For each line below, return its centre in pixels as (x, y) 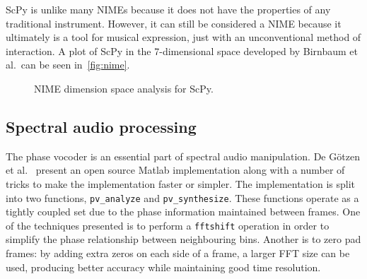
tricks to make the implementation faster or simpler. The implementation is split (181, 183)
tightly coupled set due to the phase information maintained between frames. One (183, 212)
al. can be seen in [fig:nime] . (68, 65)
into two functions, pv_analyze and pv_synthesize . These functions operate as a (182, 197)
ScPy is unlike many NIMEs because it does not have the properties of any (168, 9)
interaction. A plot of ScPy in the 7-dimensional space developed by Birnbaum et (182, 51)
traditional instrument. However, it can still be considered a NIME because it (174, 23)
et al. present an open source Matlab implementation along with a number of (175, 170)
